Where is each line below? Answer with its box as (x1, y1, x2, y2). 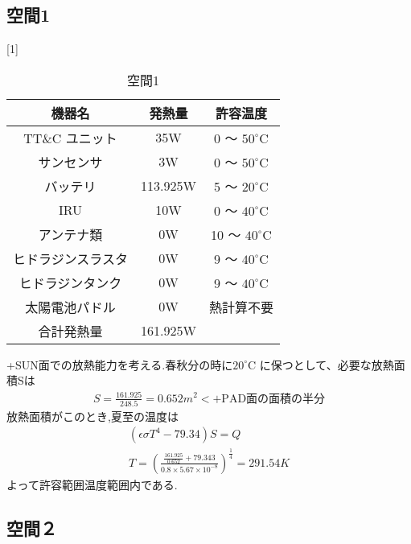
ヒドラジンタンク (18, 273, 122, 292)
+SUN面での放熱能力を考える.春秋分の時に (6, 356, 233, 373)
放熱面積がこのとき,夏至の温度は (6, 407, 179, 424)
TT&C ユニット (23, 128, 117, 147)
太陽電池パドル (25, 297, 116, 316)
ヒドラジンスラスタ (13, 249, 129, 268)
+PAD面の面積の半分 (212, 393, 326, 405)
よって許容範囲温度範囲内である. (6, 476, 178, 492)
